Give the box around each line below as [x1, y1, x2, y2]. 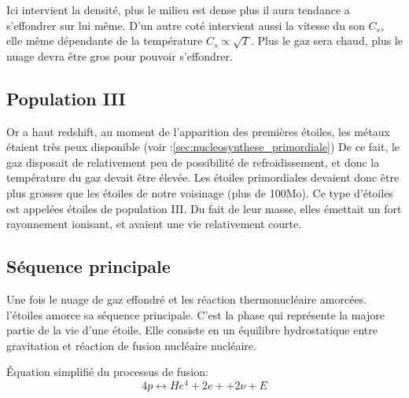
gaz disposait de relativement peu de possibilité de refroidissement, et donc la [6, 153, 380, 170]
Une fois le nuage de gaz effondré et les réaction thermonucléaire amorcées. [6, 290, 367, 307]
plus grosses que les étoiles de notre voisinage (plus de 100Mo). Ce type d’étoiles [6, 184, 393, 201]
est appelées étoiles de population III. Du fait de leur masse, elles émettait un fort [6, 200, 402, 216]
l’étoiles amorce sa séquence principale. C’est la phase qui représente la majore [6, 306, 385, 322]
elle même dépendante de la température [6, 32, 203, 49]
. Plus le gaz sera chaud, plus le [251, 32, 403, 49]
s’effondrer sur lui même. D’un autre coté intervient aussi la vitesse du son [6, 17, 365, 33]
